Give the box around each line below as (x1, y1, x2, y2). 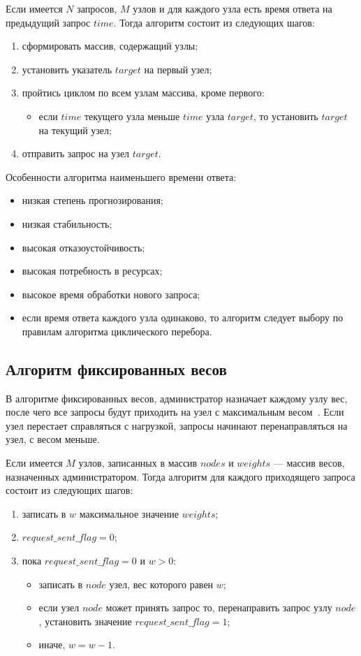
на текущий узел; (38, 122, 112, 137)
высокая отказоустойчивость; (22, 240, 145, 254)
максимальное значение (79, 506, 179, 520)
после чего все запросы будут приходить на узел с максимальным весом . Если (6, 404, 344, 419)
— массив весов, (273, 455, 345, 470)
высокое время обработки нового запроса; (22, 286, 200, 301)
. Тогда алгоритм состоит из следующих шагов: (113, 15, 315, 29)
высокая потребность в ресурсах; (22, 263, 163, 278)
